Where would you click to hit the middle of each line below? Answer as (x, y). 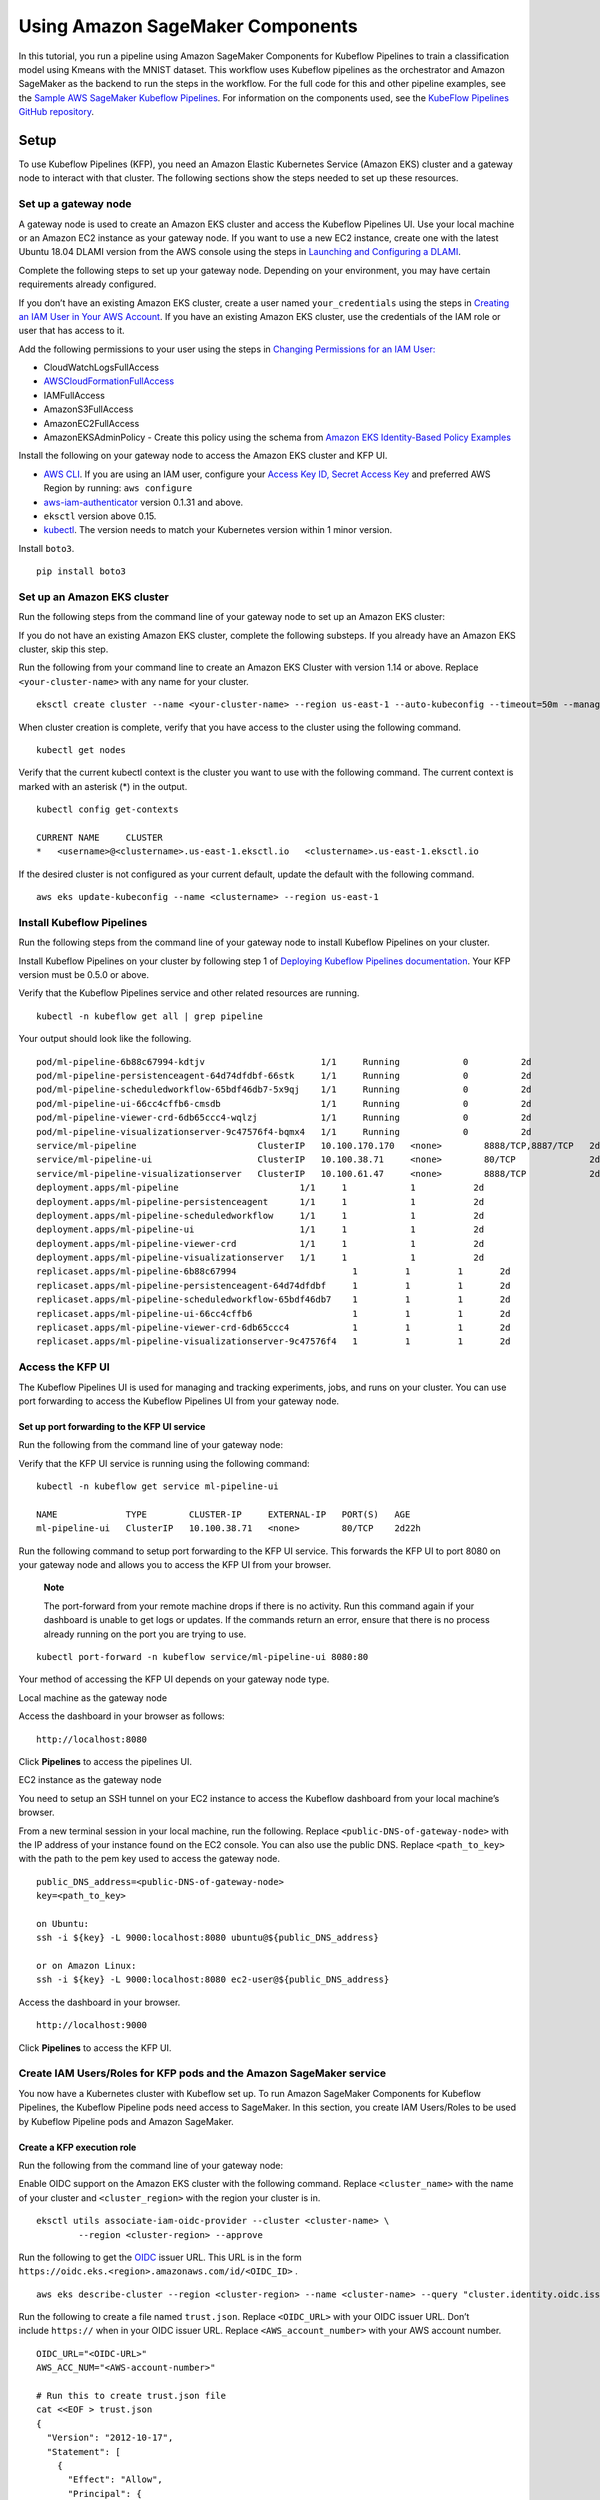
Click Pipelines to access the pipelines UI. (105, 1761)
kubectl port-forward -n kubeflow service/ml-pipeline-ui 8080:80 (202, 1657)
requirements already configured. (87, 284)
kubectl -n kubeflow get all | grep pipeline (150, 1016)
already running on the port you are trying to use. (145, 1634)
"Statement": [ (83, 2451)
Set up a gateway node (75, 204)
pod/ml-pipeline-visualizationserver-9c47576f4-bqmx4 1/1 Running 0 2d (284, 1131)
